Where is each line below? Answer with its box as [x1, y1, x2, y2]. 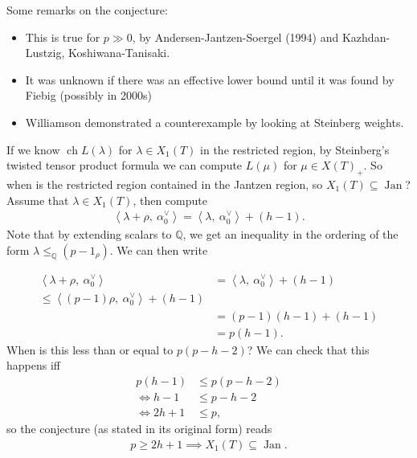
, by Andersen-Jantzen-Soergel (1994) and [132, 28, 339, 45]
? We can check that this [247, 341, 370, 358]
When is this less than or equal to [6, 341, 174, 358]
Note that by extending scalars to [6, 226, 172, 243]
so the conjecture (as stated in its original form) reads [6, 420, 272, 437]
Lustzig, [25, 44, 65, 61]
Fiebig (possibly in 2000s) [25, 87, 152, 104]
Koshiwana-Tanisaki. [67, 44, 170, 61]
